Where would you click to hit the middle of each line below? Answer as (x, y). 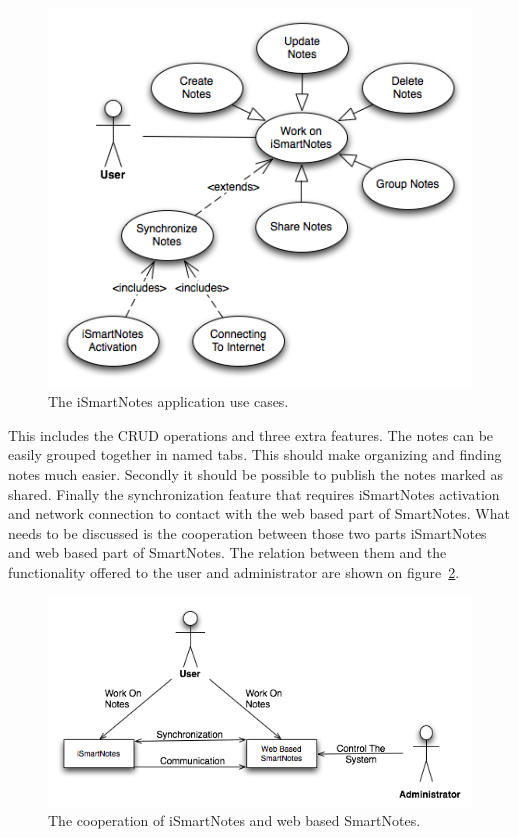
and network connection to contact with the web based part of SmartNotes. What (259, 513)
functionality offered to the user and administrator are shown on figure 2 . (234, 571)
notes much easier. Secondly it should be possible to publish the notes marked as (255, 473)
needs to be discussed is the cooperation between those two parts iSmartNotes (247, 532)
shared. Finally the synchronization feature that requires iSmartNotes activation (254, 493)
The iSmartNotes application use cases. (168, 401)
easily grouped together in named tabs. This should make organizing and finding (255, 454)
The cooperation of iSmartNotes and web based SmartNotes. (234, 820)
